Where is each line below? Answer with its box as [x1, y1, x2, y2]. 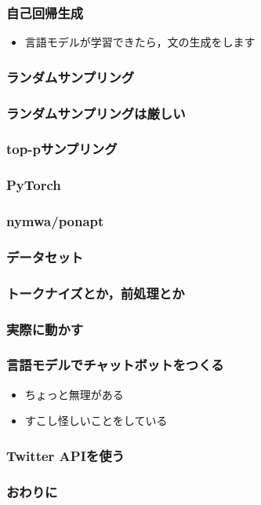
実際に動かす [6, 319, 84, 338]
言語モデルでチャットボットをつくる [6, 355, 224, 375]
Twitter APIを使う [6, 445, 125, 465]
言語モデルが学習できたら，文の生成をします [24, 34, 256, 50]
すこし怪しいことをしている [24, 412, 168, 429]
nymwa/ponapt [6, 211, 104, 231]
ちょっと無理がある [24, 386, 124, 402]
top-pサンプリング [6, 139, 118, 159]
